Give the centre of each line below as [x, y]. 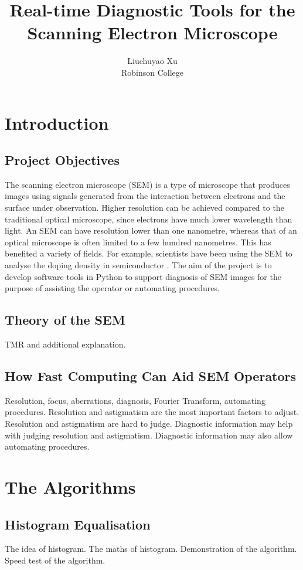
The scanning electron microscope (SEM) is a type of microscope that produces [147, 184]
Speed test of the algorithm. [55, 560]
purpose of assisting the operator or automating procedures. [112, 288]
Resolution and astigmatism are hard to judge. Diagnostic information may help [149, 424]
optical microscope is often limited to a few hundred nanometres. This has [138, 242]
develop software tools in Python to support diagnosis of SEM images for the [143, 276]
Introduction [57, 122]
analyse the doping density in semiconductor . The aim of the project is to [138, 265]
